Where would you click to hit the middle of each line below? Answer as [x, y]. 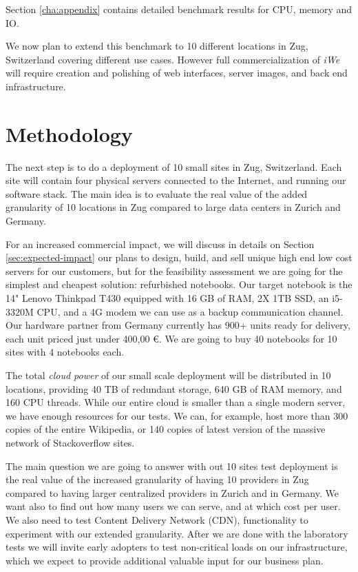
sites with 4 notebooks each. [65, 352]
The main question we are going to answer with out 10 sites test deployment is [172, 466]
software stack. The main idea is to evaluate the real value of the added [157, 193]
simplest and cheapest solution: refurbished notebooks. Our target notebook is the [179, 284]
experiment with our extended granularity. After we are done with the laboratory [177, 533]
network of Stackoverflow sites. [70, 442]
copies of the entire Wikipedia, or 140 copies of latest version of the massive [166, 429]
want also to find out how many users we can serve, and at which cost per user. [173, 506]
